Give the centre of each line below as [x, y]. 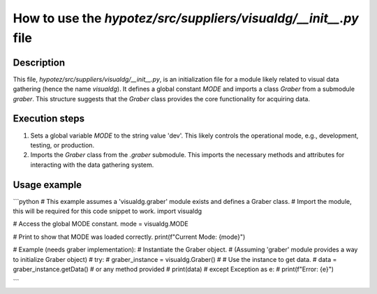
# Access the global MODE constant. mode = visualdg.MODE [101, 224]
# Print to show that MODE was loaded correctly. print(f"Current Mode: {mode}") [129, 237]
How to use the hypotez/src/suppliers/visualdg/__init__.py [186, 18]
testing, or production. [62, 145]
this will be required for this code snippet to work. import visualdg [108, 211]
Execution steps [49, 119]
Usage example [47, 185]
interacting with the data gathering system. [92, 165]
